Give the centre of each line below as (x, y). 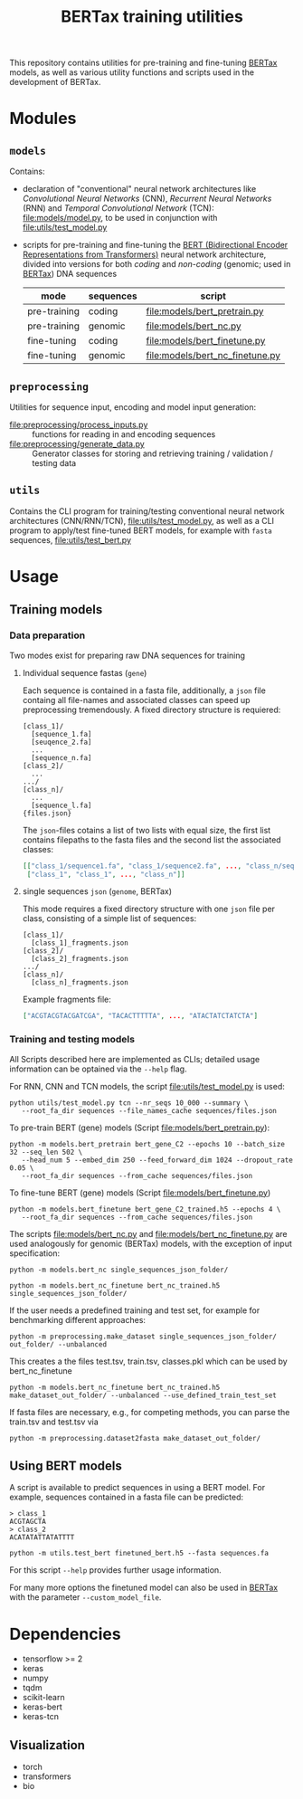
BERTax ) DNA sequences (70, 274)
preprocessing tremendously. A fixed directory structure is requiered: (151, 709)
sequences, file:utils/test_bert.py (71, 539)
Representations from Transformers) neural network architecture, (144, 254)
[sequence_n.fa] (62, 757)
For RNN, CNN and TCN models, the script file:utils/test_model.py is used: (147, 1086)
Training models (56, 609)
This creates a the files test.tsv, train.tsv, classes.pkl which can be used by (148, 1361)
